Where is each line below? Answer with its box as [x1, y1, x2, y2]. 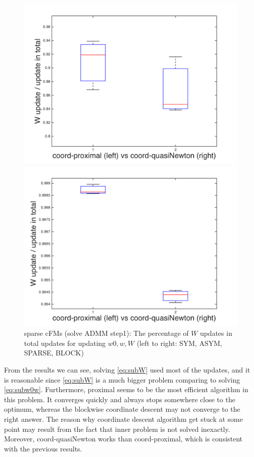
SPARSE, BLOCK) [24, 347, 84, 358]
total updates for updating [24, 337, 106, 348]
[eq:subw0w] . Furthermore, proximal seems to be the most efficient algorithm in [4, 384, 248, 395]
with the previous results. [4, 443, 82, 453]
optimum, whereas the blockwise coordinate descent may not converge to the [4, 404, 240, 414]
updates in [200, 328, 232, 338]
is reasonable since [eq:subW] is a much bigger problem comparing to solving [4, 374, 240, 385]
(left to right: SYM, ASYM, [137, 337, 222, 348]
